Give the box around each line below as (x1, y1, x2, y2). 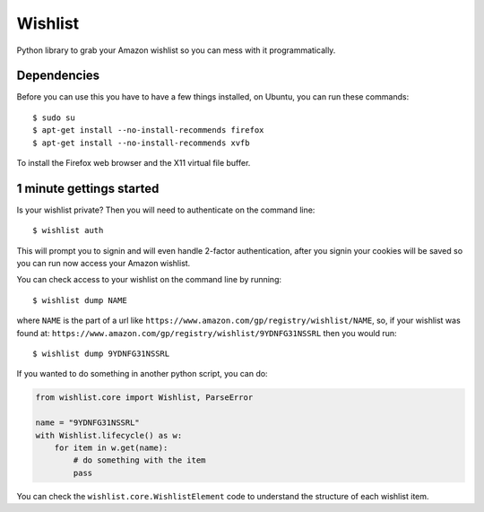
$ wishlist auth (32, 225, 104, 236)
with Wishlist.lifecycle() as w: (35, 430, 183, 440)
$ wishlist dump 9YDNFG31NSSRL (32, 349, 170, 359)
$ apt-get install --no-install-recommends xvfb (32, 137, 250, 148)
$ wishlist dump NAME (32, 295, 127, 305)
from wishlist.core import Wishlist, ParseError (35, 393, 254, 403)
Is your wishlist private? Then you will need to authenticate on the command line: (16, 204, 315, 215)
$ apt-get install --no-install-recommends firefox (32, 126, 264, 135)
